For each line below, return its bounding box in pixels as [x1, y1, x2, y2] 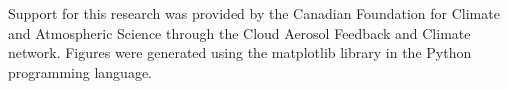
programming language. [8, 61, 152, 82]
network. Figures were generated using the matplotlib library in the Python [8, 42, 472, 63]
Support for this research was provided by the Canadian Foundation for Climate [8, 3, 500, 23]
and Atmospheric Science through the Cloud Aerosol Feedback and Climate [8, 22, 471, 43]
